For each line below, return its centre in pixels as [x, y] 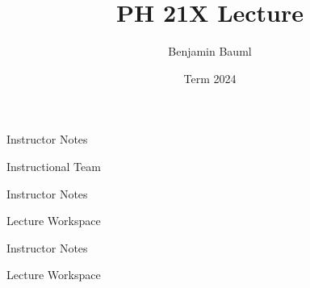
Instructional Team [54, 166]
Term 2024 [210, 78]
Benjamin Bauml [210, 51]
